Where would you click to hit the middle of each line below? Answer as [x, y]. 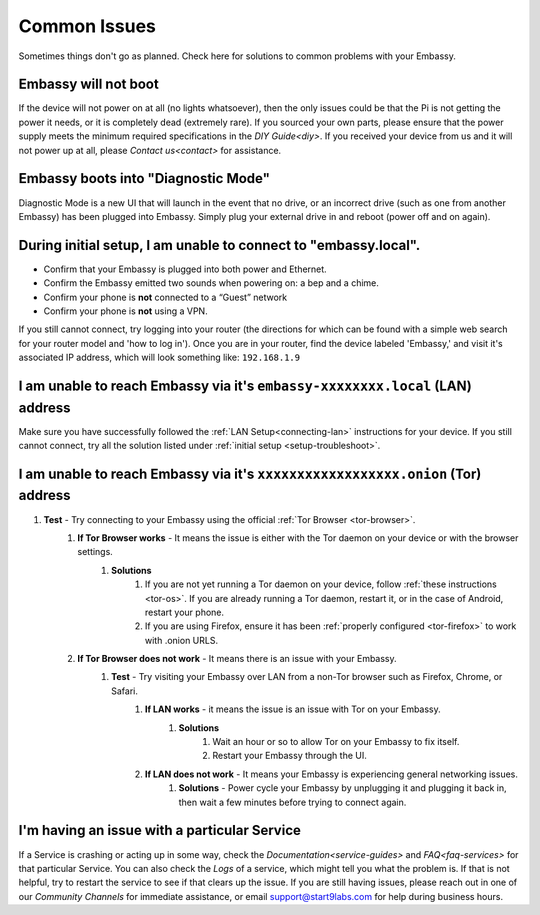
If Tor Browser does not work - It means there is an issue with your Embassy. [237, 659]
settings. [95, 552]
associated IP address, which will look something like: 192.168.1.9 [159, 357]
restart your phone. [185, 612]
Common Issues [87, 26]
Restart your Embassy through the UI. [289, 756]
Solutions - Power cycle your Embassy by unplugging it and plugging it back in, [342, 788]
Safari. [125, 691]
